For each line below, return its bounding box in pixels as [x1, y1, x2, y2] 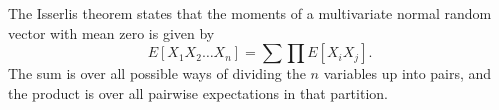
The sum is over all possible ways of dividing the [8, 63, 306, 84]
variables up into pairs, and [323, 63, 492, 84]
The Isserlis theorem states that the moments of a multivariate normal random [8, 3, 492, 23]
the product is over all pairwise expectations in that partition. [8, 82, 388, 103]
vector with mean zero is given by [8, 22, 215, 43]
